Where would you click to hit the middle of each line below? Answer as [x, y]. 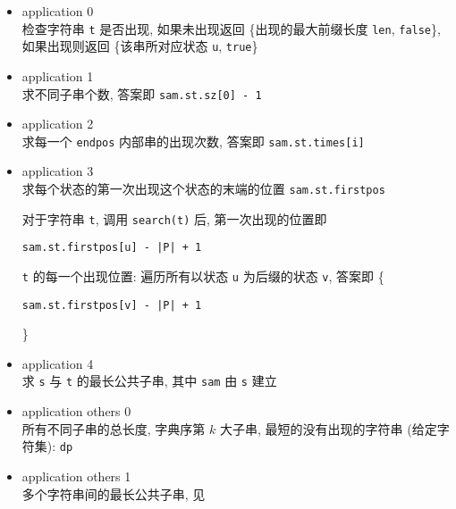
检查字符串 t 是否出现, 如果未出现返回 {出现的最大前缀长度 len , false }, [231, 28]
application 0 [58, 11]
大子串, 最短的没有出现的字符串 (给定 [328, 428]
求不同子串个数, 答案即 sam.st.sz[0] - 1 [142, 93]
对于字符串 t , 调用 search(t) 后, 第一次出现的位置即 [174, 218]
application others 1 [76, 476]
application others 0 [76, 411]
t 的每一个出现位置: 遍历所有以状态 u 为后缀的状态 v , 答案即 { [203, 275]
